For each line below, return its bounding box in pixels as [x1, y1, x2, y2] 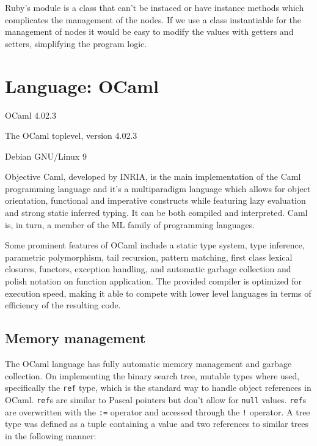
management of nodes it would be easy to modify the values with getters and [5, 25, 294, 38]
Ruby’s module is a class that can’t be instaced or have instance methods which [5, 1, 304, 13]
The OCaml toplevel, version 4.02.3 [5, 129, 137, 142]
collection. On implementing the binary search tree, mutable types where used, [5, 369, 300, 382]
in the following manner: [5, 429, 97, 442]
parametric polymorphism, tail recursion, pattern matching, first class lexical [5, 250, 293, 263]
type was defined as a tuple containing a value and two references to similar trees [5, 417, 309, 430]
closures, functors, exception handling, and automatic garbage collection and [5, 262, 291, 275]
